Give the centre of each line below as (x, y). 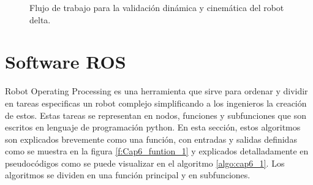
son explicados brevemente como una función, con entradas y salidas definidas (151, 139)
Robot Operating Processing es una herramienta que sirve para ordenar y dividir (156, 91)
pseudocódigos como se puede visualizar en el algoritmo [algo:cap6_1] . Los (145, 163)
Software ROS (66, 62)
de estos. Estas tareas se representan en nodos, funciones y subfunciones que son (156, 115)
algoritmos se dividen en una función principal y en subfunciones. (128, 175)
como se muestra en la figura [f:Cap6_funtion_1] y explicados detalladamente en (157, 151)
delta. (40, 19)
